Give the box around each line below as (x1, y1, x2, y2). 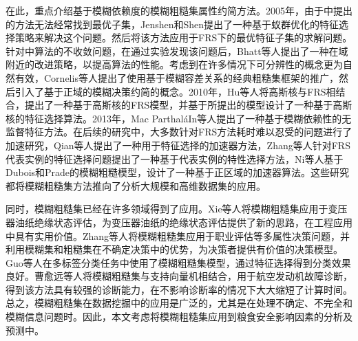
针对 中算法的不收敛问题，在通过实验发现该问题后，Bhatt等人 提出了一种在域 (6, 43, 348, 58)
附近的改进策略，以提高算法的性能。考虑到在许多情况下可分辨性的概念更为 (6, 57, 343, 71)
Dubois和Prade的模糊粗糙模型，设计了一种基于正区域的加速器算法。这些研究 (6, 165, 350, 179)
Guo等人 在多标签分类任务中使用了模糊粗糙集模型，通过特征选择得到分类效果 (6, 255, 351, 269)
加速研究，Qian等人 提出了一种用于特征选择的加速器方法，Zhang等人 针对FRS (6, 137, 350, 152)
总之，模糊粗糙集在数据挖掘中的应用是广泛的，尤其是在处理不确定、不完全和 (6, 296, 352, 310)
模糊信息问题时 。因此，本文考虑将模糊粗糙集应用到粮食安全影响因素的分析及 (6, 309, 352, 324)
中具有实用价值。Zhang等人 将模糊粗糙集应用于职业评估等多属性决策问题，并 (6, 228, 350, 243)
